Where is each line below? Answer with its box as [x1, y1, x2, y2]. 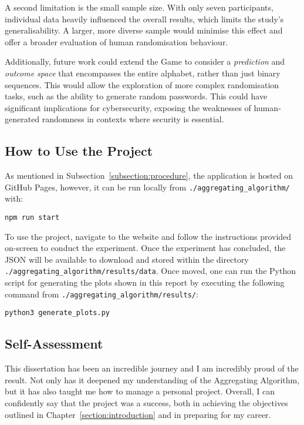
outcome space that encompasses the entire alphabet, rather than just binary [5, 66, 281, 79]
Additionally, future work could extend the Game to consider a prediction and [5, 55, 285, 68]
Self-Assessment [5, 334, 103, 353]
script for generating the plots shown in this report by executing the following [5, 276, 285, 289]
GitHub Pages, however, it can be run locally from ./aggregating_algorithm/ [5, 180, 290, 193]
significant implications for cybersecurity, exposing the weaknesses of [5, 101, 251, 113]
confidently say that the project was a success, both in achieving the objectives [5, 396, 288, 409]
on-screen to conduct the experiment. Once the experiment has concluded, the [5, 242, 286, 254]
